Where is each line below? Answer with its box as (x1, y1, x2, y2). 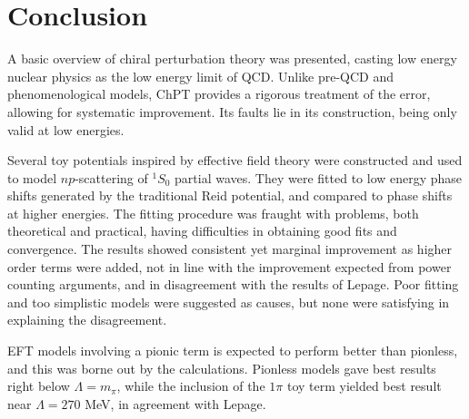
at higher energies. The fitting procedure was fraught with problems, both (7, 203, 419, 222)
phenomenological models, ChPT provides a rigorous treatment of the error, (7, 84, 431, 103)
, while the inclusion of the (116, 376, 265, 395)
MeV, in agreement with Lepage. (85, 394, 266, 413)
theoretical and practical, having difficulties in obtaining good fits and (7, 221, 397, 240)
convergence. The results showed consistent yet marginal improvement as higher (7, 239, 453, 258)
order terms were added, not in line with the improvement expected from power (7, 257, 452, 276)
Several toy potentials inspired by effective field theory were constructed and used (7, 151, 463, 170)
